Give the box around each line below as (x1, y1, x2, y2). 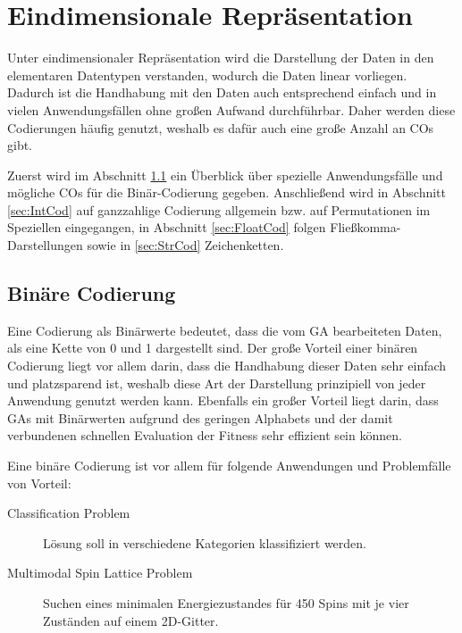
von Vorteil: (7, 473, 71, 492)
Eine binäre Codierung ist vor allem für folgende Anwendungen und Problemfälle (7, 456, 451, 475)
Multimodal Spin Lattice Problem (7, 563, 193, 582)
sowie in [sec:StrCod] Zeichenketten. (87, 236, 284, 254)
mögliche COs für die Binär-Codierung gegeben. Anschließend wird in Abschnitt (7, 183, 446, 202)
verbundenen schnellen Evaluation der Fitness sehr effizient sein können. (7, 426, 402, 445)
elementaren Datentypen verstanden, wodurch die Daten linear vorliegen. (7, 65, 407, 84)
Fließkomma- (330, 218, 401, 237)
